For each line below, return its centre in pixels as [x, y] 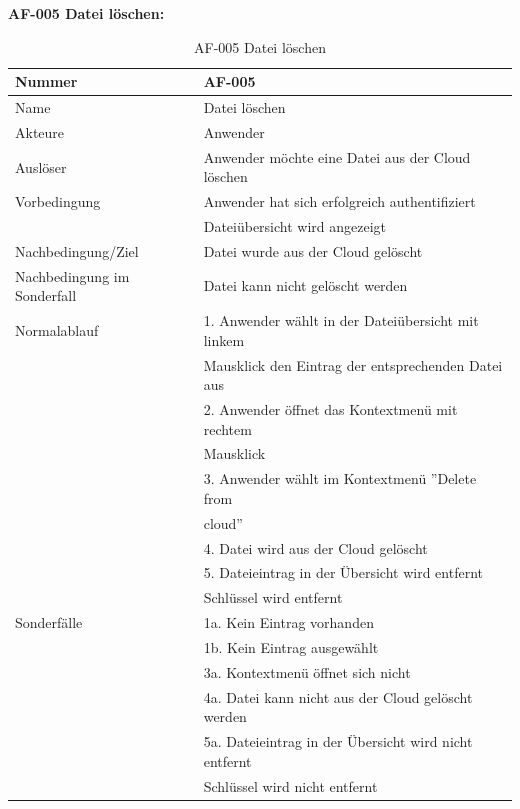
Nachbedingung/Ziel [77, 250]
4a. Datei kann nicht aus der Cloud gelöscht [338, 696]
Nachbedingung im [72, 275]
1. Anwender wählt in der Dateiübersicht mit [341, 320]
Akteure [40, 131]
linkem [224, 339]
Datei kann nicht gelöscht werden [305, 285]
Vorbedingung [58, 201]
